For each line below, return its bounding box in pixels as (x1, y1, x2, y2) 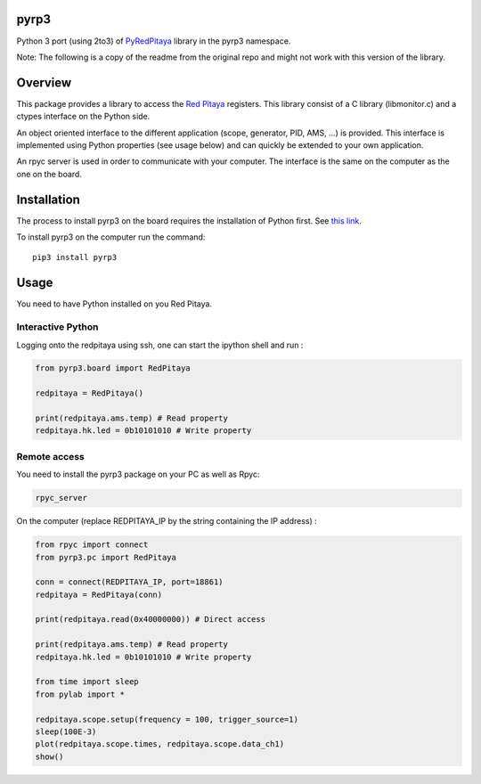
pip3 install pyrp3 (32, 252, 118, 263)
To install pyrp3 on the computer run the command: (16, 232, 206, 242)
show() (35, 751, 64, 762)
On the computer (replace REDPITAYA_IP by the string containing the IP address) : (16, 516, 318, 527)
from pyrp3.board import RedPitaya (35, 363, 191, 373)
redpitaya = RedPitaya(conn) (35, 589, 163, 600)
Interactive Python (16, 321, 99, 333)
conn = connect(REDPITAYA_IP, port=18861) (35, 577, 224, 587)
